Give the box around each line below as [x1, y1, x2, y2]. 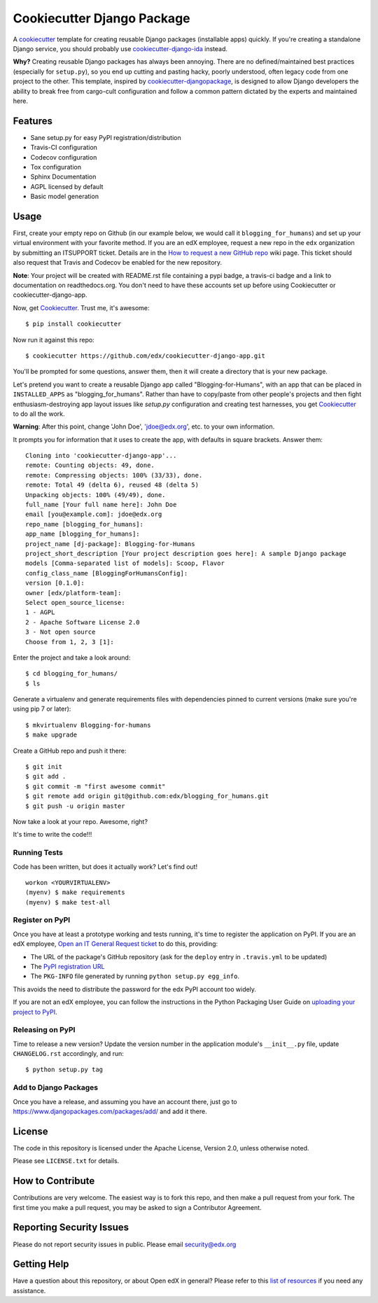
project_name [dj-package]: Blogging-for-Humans [25, 540, 195, 548]
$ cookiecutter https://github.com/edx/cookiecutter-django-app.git [25, 351, 265, 360]
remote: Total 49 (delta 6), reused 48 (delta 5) [25, 481, 199, 489]
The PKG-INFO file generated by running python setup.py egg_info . [30, 972, 240, 980]
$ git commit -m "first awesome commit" [25, 782, 166, 790]
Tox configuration [30, 162, 82, 171]
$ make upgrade [25, 731, 78, 739]
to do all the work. [13, 410, 66, 418]
